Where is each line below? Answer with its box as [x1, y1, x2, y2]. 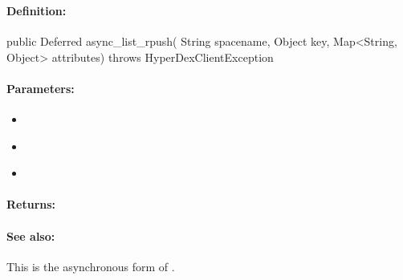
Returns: [6, 196, 56, 213]
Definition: [6, 2, 67, 18]
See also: [6, 227, 55, 244]
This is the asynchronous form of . [6, 258, 175, 274]
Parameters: [6, 79, 75, 96]
